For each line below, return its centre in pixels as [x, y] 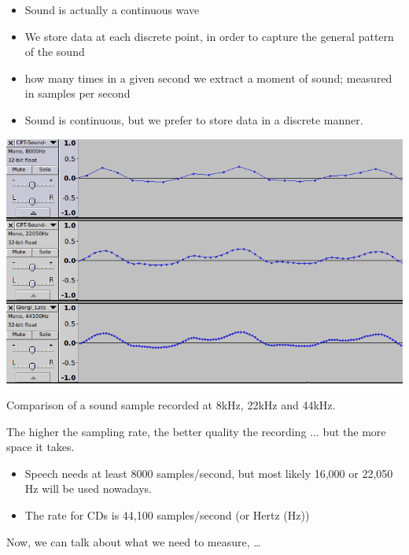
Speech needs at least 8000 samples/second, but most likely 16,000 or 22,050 [209, 473]
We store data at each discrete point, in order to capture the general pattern [209, 36]
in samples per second [77, 93]
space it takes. [41, 447]
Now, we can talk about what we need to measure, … [134, 541]
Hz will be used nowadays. [88, 488]
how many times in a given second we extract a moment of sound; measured [208, 78]
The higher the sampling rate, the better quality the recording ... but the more [196, 431]
